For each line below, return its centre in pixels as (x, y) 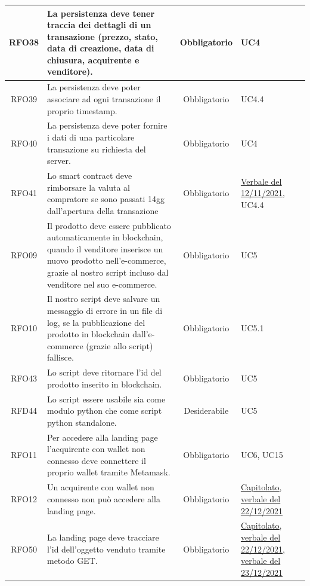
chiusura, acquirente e (93, 59)
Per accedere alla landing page (102, 437)
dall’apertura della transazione (103, 210)
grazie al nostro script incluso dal (108, 272)
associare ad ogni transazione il (104, 98)
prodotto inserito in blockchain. (104, 384)
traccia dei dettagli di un (99, 25)
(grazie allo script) (120, 345)
